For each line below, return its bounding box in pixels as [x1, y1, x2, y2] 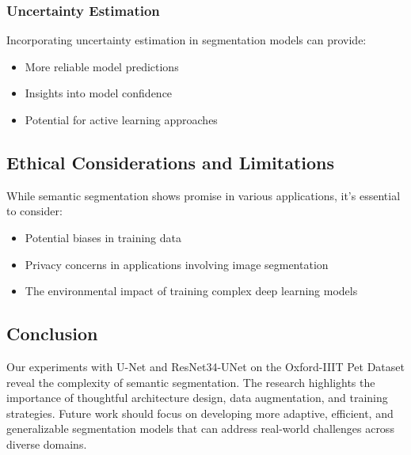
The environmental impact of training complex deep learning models [25, 282, 358, 299]
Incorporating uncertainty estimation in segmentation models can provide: [6, 32, 367, 48]
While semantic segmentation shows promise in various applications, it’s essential [6, 187, 401, 203]
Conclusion [6, 321, 98, 346]
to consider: [6, 203, 63, 219]
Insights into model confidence [25, 85, 173, 101]
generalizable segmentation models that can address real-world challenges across [6, 420, 394, 437]
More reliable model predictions [25, 58, 179, 74]
